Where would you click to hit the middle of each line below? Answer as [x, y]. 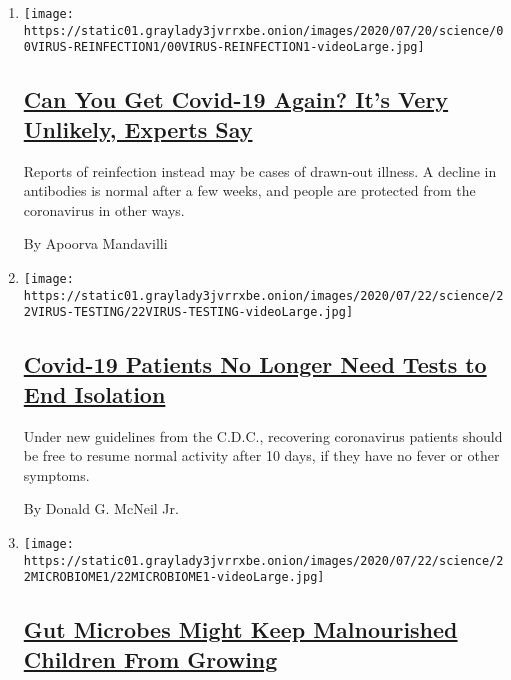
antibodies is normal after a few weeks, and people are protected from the [249, 190]
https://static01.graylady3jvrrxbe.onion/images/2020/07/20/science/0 [263, 30]
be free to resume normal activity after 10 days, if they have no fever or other [261, 455]
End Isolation [94, 393]
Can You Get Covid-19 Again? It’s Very [236, 99]
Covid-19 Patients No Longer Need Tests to [255, 364]
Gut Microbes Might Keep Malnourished [240, 629]
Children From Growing [150, 658]
